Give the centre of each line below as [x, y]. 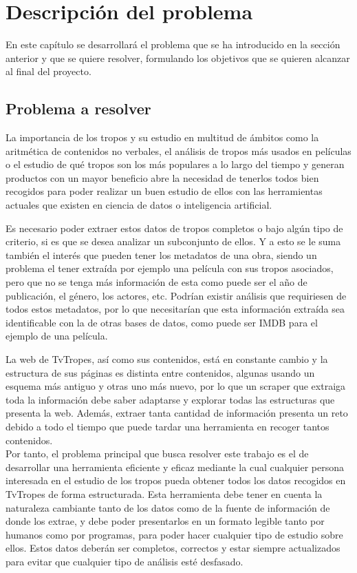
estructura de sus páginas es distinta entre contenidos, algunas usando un [160, 372]
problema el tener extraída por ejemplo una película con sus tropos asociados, [170, 268]
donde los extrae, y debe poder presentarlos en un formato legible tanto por [165, 521]
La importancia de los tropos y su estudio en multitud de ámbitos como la [162, 137]
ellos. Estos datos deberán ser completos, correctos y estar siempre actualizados [173, 548]
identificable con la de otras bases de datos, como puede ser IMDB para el [162, 322]
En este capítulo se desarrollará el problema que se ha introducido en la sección [173, 44]
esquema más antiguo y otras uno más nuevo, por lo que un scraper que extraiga [176, 386]
